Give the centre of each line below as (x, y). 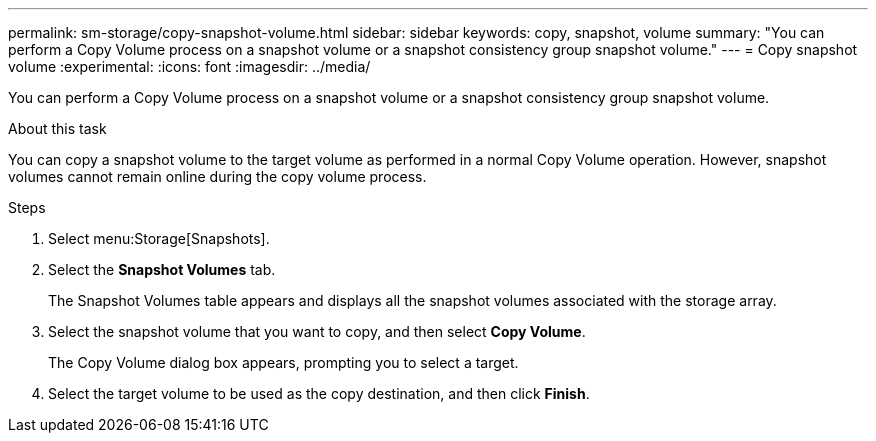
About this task (57, 128)
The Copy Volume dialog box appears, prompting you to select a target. (283, 362)
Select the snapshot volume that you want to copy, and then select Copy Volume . (317, 331)
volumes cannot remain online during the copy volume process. (217, 176)
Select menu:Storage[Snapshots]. (159, 238)
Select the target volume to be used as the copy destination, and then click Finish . (319, 393)
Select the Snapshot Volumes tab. (162, 269)
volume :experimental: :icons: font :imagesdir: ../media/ (189, 66)
